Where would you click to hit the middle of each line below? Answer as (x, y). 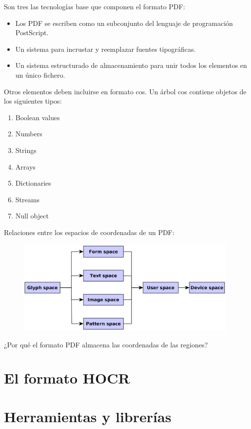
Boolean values (38, 117)
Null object (32, 216)
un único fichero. (40, 75)
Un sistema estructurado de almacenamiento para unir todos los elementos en (131, 65)
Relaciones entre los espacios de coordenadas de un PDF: (89, 232)
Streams (27, 199)
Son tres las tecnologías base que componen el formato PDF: (95, 6)
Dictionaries (33, 183)
